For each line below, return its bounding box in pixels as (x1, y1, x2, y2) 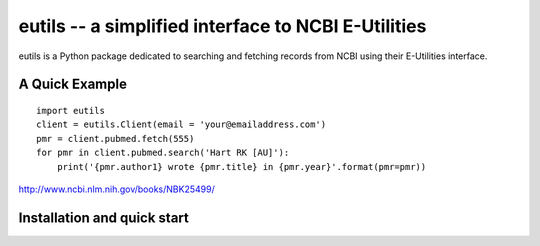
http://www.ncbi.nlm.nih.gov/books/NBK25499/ (18, 183, 215, 195)
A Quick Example (18, 76, 127, 93)
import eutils (36, 105, 105, 116)
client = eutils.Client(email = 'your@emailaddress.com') (36, 119, 327, 130)
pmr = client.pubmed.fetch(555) (36, 133, 195, 144)
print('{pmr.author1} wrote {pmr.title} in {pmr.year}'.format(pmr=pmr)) (56, 161, 427, 172)
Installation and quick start (18, 209, 189, 226)
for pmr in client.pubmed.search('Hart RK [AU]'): (36, 147, 290, 159)
